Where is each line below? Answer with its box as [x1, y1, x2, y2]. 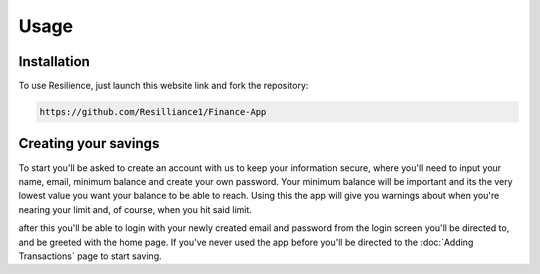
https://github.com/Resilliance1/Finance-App [39, 106, 267, 118]
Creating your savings [18, 135, 160, 152]
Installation [18, 53, 90, 70]
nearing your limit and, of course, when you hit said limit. [18, 203, 252, 215]
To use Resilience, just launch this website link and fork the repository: [18, 80, 309, 92]
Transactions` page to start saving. [18, 250, 162, 262]
